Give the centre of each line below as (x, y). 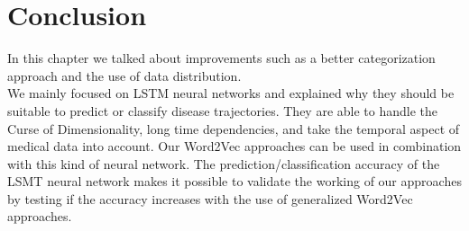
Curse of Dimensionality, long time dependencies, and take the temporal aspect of (234, 128)
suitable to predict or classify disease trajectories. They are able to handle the (223, 110)
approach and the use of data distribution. (124, 75)
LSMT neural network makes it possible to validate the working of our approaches (234, 181)
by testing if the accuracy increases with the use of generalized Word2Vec (210, 198)
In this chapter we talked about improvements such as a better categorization (221, 58)
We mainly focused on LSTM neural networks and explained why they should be (231, 93)
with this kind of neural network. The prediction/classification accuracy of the (224, 163)
